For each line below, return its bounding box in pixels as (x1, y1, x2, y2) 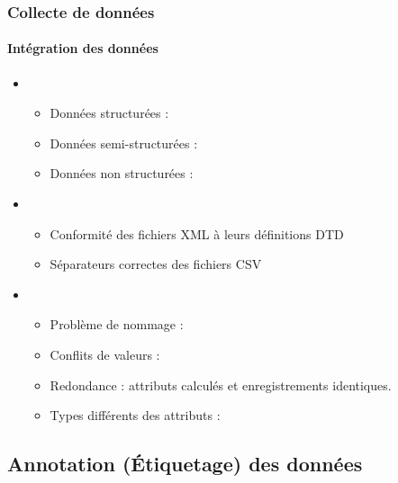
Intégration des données (7, 39, 158, 58)
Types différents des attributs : (50, 406, 221, 425)
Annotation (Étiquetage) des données (7, 450, 363, 478)
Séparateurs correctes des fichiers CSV (50, 255, 262, 273)
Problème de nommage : (50, 315, 184, 334)
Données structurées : (50, 103, 169, 122)
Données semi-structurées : (50, 133, 198, 152)
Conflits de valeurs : (50, 344, 160, 363)
